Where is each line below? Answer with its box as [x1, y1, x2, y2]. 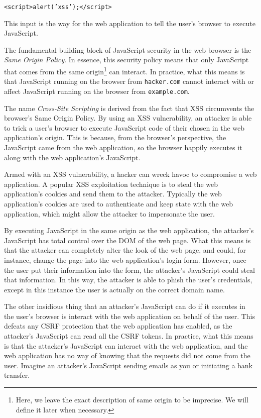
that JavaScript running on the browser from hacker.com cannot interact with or [4, 76, 254, 86]
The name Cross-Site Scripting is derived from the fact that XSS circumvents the [4, 102, 254, 113]
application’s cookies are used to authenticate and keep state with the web [4, 198, 233, 208]
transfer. [4, 370, 30, 380]
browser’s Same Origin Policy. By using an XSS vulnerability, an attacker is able [4, 113, 252, 123]
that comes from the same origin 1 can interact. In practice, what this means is [4, 65, 245, 76]
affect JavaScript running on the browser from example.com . [4, 85, 190, 96]
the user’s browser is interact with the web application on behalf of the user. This [4, 310, 255, 321]
